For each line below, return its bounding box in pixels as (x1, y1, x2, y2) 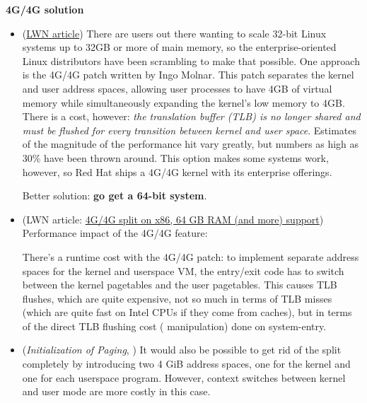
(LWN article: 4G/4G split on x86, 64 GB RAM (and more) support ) (22, 211, 324, 226)
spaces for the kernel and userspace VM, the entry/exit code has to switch (22, 263, 344, 278)
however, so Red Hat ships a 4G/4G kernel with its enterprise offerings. (22, 164, 332, 179)
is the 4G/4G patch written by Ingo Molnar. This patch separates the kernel (22, 67, 354, 82)
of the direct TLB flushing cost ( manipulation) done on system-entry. (22, 318, 327, 333)
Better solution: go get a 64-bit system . (22, 188, 207, 203)
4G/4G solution (6, 2, 84, 16)
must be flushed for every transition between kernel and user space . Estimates (22, 122, 357, 137)
